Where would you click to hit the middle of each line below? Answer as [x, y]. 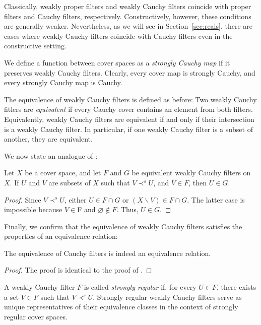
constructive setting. [35, 46]
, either [75, 199]
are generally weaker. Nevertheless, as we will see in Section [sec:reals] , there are [128, 26]
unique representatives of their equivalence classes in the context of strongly [121, 307]
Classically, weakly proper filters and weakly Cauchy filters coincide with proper [128, 6]
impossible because [33, 209]
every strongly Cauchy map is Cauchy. [63, 82]
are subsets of [70, 182]
